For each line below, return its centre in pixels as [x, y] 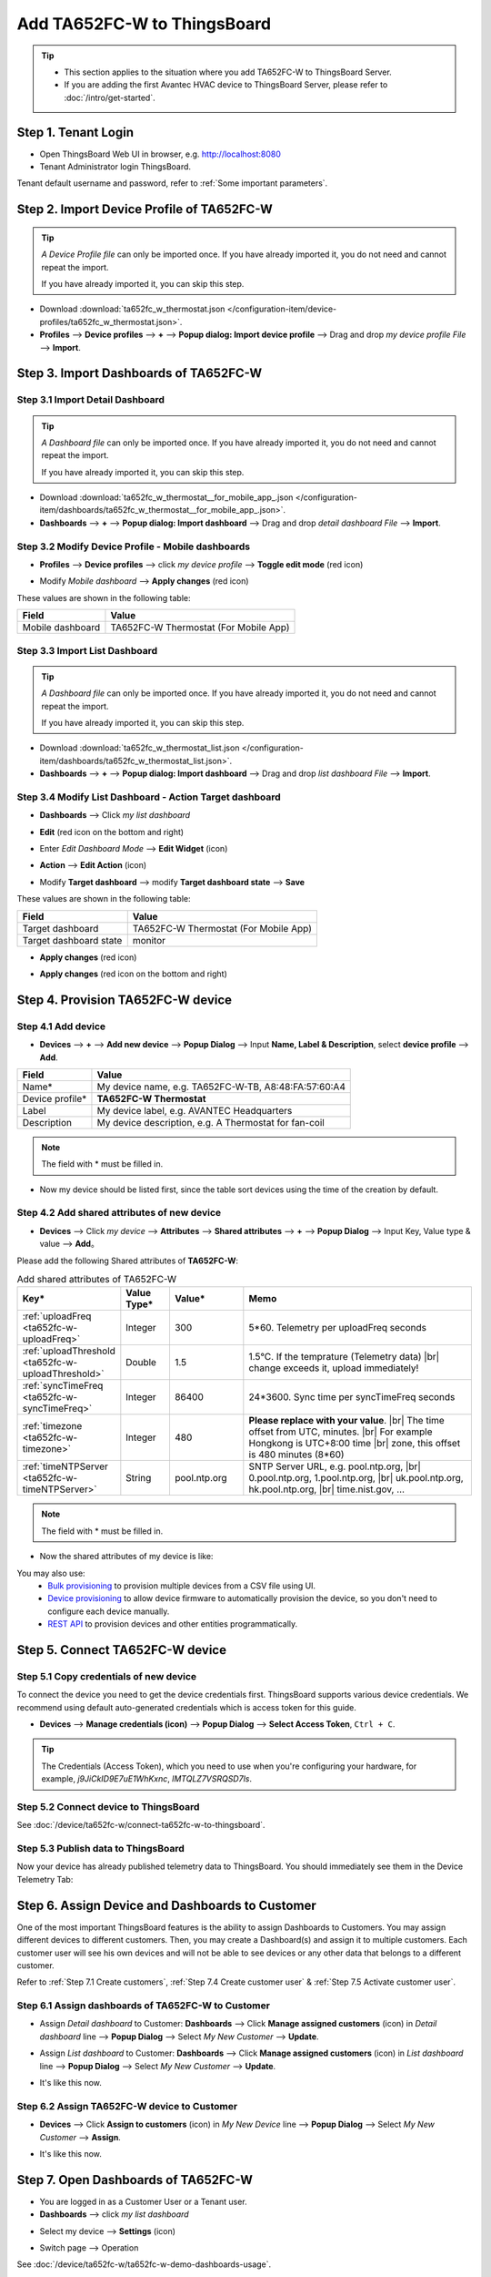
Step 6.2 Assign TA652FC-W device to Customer [127, 2106]
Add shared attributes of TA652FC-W [97, 1280]
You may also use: [51, 1573]
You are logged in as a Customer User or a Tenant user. [143, 2201]
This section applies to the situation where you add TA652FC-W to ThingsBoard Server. [228, 72]
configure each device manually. [109, 1611]
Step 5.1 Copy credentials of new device [107, 1676]
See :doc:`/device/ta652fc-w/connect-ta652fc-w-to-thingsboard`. [141, 1825]
